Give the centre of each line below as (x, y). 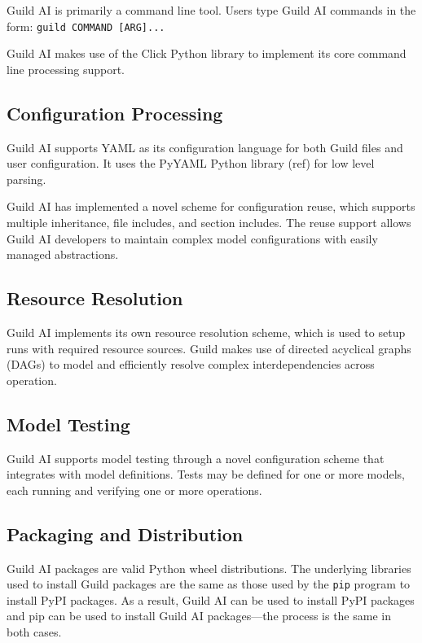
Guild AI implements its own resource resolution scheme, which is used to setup (206, 332)
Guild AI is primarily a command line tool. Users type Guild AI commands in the (211, 10)
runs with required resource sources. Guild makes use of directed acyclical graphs (209, 348)
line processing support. (66, 69)
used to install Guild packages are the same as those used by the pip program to (209, 584)
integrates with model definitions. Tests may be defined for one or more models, (206, 474)
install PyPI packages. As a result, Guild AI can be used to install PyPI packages (211, 599)
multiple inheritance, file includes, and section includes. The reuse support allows (209, 223)
